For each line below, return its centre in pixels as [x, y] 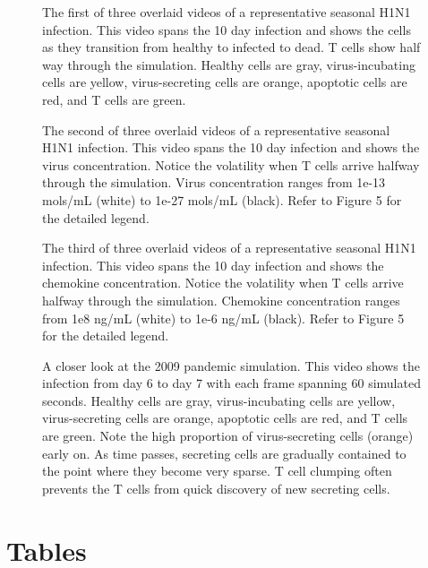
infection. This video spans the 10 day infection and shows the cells [227, 29]
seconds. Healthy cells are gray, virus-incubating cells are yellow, [219, 400]
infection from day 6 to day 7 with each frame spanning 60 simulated [231, 383]
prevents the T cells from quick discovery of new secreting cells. [216, 488]
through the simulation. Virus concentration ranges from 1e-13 [214, 182]
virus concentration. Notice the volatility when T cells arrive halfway [231, 164]
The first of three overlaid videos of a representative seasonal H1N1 [227, 12]
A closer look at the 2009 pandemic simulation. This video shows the [231, 365]
